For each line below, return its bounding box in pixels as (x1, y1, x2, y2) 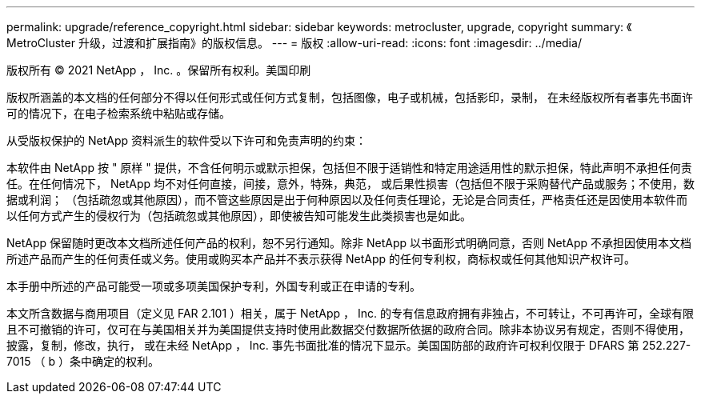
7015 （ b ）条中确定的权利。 (6, 354, 159, 368)
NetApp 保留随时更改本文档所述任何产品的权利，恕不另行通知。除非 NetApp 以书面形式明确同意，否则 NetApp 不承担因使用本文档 (6, 236, 691, 250)
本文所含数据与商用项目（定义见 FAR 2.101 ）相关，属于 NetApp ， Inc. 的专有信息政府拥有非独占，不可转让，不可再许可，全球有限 (6, 306, 694, 320)
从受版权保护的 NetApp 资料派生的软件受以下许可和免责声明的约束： (6, 134, 367, 147)
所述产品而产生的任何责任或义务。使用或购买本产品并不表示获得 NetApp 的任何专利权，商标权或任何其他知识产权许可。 (6, 252, 635, 266)
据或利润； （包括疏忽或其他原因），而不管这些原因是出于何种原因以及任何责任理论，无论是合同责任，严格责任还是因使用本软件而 (6, 193, 687, 206)
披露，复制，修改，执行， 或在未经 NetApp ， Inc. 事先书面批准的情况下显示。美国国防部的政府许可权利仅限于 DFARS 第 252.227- (6, 338, 691, 352)
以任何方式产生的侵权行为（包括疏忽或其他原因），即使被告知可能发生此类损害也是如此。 (6, 209, 471, 222)
